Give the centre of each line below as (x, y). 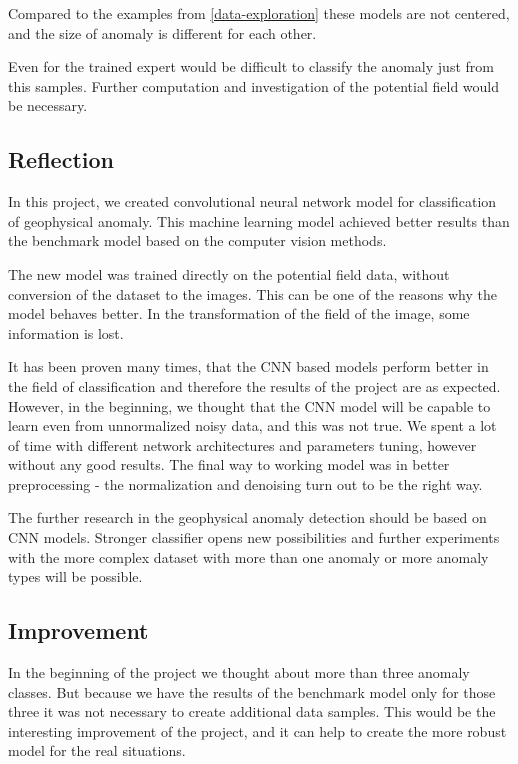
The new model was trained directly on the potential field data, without (229, 273)
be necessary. (48, 105)
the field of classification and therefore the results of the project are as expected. (254, 385)
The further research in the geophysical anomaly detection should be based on (247, 517)
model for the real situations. (97, 750)
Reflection (61, 159)
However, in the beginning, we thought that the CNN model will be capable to (249, 405)
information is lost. (66, 332)
